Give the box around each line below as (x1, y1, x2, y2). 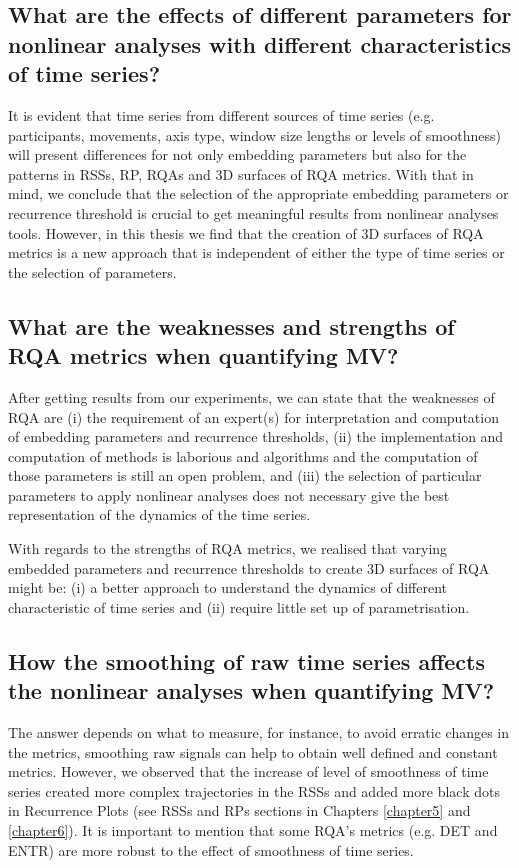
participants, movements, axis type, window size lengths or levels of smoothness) (8, 124, 502, 145)
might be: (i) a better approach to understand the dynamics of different (8, 577, 447, 598)
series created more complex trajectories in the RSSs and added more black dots (8, 780, 500, 801)
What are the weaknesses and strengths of (8, 310, 455, 341)
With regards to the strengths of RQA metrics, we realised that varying (8, 538, 448, 559)
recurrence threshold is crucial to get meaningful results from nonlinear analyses (8, 202, 499, 223)
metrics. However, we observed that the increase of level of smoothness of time (8, 761, 489, 782)
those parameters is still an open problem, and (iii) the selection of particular (8, 465, 482, 486)
